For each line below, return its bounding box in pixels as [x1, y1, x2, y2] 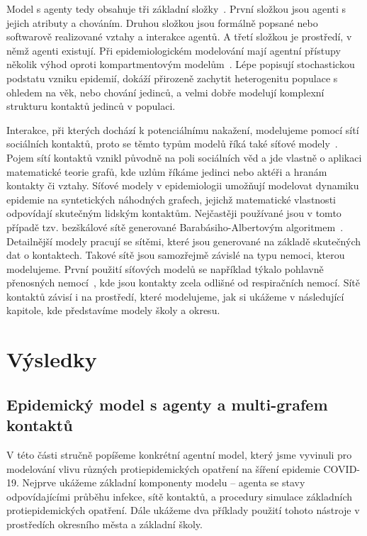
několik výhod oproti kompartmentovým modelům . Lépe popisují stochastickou [6, 57, 355, 72]
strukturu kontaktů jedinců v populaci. [6, 99, 176, 113]
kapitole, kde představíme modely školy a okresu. [6, 303, 220, 318]
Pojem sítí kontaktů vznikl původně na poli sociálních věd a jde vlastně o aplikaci [6, 150, 362, 164]
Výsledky [6, 345, 97, 374]
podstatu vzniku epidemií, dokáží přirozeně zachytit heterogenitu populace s [6, 70, 338, 85]
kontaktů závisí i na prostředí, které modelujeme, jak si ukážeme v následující [6, 289, 344, 303]
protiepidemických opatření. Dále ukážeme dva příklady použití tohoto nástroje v [6, 503, 360, 518]
